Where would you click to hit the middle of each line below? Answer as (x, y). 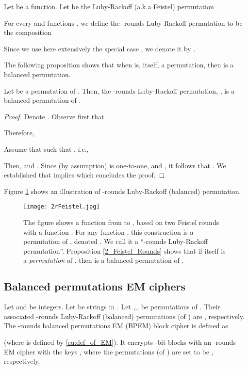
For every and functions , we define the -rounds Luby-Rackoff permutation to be (123, 23)
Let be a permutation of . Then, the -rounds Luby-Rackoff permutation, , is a (119, 90)
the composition (28, 32)
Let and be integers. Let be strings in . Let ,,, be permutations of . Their (112, 307)
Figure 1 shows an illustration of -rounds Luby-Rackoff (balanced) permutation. (123, 191)
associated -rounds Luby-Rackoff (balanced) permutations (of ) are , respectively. (124, 316)
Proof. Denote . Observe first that (54, 116)
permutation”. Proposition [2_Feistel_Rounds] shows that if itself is (124, 250)
